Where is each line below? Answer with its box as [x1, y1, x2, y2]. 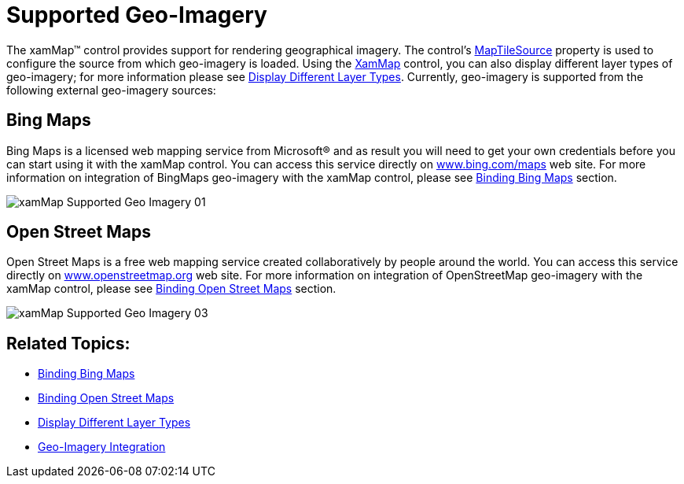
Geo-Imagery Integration [38, 440, 166, 454]
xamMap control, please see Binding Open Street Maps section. [6, 282, 336, 296]
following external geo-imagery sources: [6, 83, 216, 97]
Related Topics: [6, 333, 131, 353]
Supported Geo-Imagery [6, 2, 267, 28]
